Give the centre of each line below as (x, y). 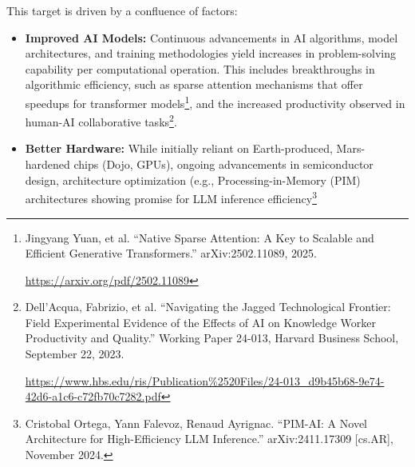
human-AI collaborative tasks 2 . (101, 120)
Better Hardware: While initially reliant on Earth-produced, (179, 148)
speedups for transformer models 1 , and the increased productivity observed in (215, 102)
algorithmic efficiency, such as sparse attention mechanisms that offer (194, 84)
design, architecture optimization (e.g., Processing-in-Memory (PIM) (193, 180)
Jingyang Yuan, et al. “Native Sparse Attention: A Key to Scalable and (200, 237)
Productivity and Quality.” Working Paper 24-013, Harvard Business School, (212, 338)
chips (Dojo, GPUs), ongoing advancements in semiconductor (223, 164)
